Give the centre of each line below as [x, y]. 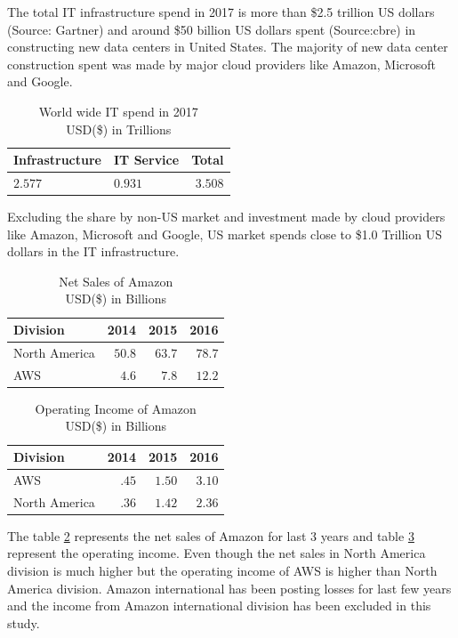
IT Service [147, 160]
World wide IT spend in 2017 [118, 111]
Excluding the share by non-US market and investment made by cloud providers [226, 217]
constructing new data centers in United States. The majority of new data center [228, 47]
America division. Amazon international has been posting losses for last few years [229, 588]
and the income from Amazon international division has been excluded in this [219, 606]
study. [24, 622]
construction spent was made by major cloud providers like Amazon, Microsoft [222, 64]
